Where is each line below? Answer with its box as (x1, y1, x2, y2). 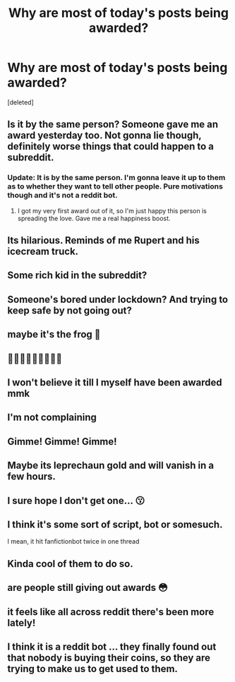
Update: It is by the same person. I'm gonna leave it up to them (7, 173, 226, 183)
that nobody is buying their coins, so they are (7, 652, 210, 664)
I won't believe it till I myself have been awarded (7, 376, 222, 388)
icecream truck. (7, 246, 79, 258)
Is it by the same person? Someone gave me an (7, 119, 219, 131)
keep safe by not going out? (7, 304, 132, 316)
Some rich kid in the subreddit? (7, 270, 147, 282)
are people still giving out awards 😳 (7, 582, 168, 594)
